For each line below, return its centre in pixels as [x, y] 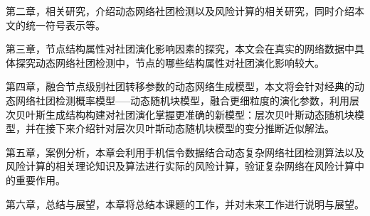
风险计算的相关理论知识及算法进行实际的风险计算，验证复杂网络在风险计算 [180, 166]
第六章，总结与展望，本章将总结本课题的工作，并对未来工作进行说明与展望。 [185, 204]
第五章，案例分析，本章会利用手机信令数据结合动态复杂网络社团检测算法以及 [185, 152]
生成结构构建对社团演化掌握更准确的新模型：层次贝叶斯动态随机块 [200, 114]
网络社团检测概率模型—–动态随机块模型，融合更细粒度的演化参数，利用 [182, 100]
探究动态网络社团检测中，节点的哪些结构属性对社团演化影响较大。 [170, 62]
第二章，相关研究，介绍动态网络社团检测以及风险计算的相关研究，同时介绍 [180, 11]
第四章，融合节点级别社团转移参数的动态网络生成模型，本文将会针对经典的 [180, 86]
